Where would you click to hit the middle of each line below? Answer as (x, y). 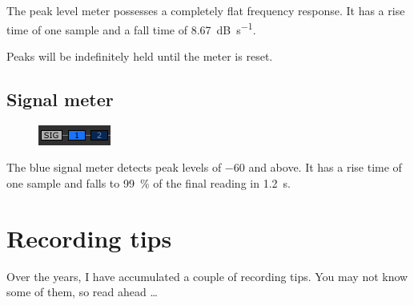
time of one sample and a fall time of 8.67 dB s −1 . (131, 28)
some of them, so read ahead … (82, 292)
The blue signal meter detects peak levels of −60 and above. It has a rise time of (204, 167)
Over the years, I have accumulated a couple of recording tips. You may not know (207, 276)
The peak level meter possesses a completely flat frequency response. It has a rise (206, 10)
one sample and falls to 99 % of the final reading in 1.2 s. (149, 182)
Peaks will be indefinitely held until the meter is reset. (140, 55)
